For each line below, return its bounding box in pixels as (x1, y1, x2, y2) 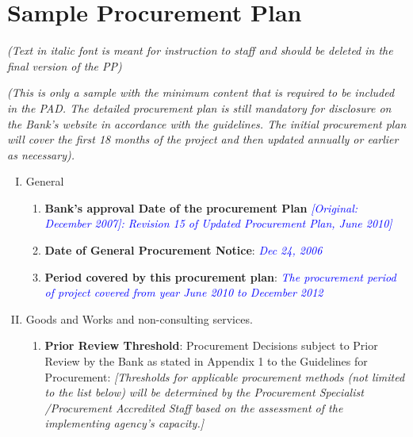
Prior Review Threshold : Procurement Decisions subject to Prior (44, 337, 378, 354)
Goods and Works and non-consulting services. (25, 310, 253, 327)
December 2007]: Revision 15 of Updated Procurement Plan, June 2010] (44, 215, 392, 232)
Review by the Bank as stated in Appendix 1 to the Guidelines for (44, 353, 368, 370)
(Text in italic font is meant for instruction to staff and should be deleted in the (7, 42, 393, 59)
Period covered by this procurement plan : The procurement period (44, 268, 396, 285)
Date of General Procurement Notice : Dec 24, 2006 (44, 242, 323, 259)
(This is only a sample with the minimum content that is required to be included (7, 84, 395, 101)
